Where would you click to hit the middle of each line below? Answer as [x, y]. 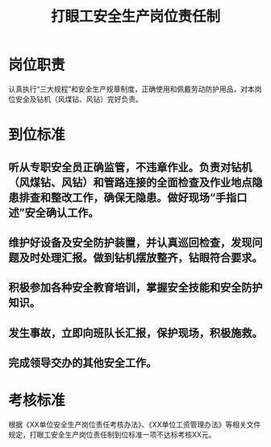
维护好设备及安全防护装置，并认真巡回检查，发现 [130, 242]
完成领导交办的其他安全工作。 [83, 363]
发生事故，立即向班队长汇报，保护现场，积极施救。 [135, 333]
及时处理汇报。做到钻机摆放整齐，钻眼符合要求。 [141, 257]
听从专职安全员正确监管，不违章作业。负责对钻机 [130, 167]
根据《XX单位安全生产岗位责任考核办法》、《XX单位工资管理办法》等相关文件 [135, 424]
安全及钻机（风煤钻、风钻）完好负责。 [79, 99]
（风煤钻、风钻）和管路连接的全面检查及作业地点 [130, 182]
